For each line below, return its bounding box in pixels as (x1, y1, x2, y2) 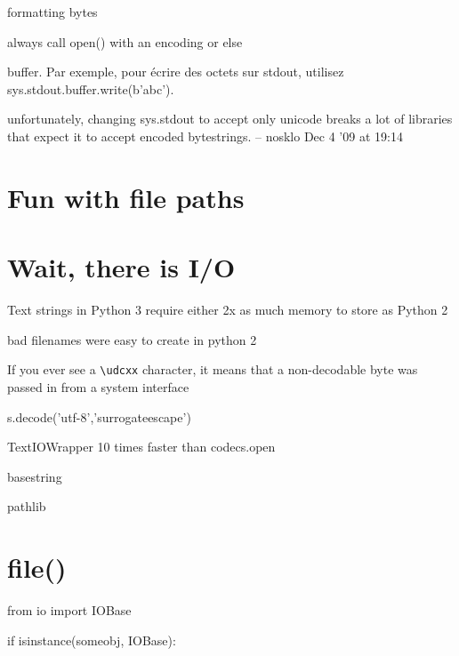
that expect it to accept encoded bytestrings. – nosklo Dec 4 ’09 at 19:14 (7, 126, 403, 145)
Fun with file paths (7, 179, 245, 215)
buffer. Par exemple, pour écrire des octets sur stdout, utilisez (7, 62, 344, 81)
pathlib (7, 497, 46, 516)
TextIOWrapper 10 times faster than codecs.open (7, 437, 276, 456)
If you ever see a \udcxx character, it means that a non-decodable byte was (7, 360, 418, 379)
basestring (7, 467, 62, 485)
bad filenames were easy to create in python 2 (7, 330, 257, 348)
